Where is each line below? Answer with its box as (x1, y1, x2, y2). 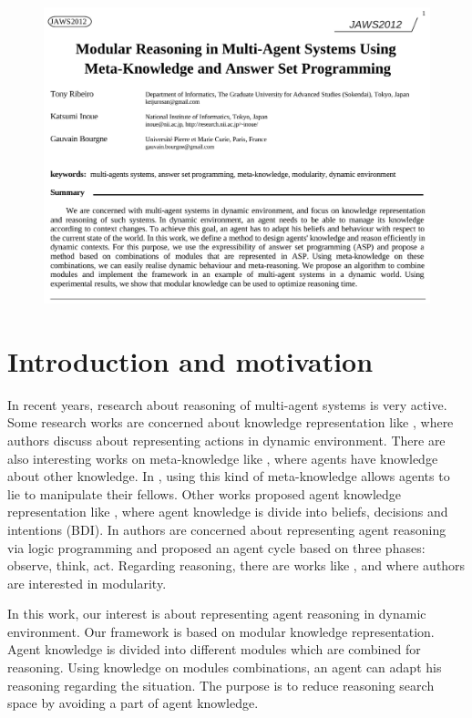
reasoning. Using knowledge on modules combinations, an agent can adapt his (7, 658, 442, 677)
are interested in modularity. (7, 573, 167, 592)
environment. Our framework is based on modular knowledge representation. (7, 621, 435, 641)
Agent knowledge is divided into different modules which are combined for (7, 640, 421, 659)
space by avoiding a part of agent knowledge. (7, 693, 259, 713)
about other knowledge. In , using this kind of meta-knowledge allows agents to (7, 467, 450, 486)
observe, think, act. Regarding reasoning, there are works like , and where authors (7, 556, 466, 575)
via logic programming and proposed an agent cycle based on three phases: (7, 538, 426, 557)
